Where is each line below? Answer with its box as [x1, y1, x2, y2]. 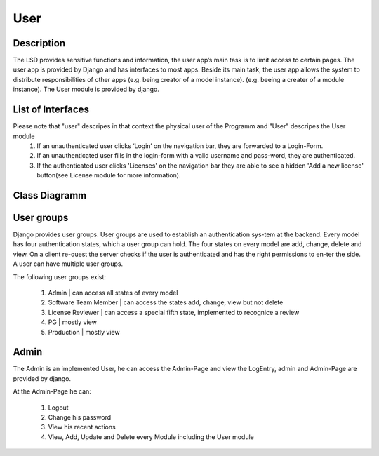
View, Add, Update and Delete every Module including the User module [48, 432, 254, 441]
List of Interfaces [13, 104, 89, 116]
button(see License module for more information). [36, 171, 181, 180]
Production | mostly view [48, 328, 120, 336]
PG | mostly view [48, 318, 98, 326]
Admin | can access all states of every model [48, 288, 178, 297]
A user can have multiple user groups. [13, 260, 123, 268]
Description [13, 37, 66, 49]
